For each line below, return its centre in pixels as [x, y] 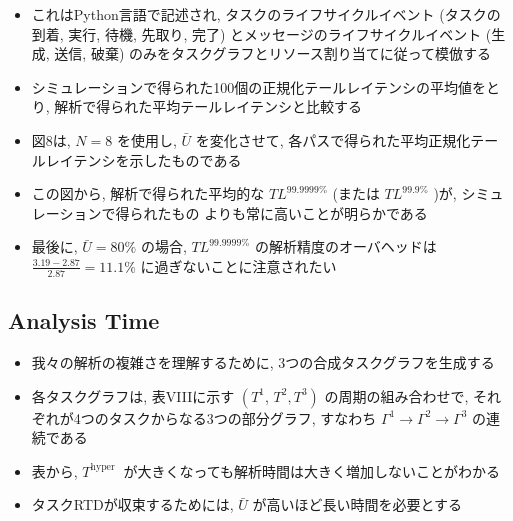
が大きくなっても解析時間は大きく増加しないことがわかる [312, 470]
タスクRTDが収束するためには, [132, 504]
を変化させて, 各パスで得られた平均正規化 [333, 139]
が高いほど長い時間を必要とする [357, 504]
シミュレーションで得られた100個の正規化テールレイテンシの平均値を [258, 86]
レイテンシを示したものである [143, 159]
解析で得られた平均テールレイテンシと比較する [208, 106]
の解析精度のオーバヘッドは [345, 246]
